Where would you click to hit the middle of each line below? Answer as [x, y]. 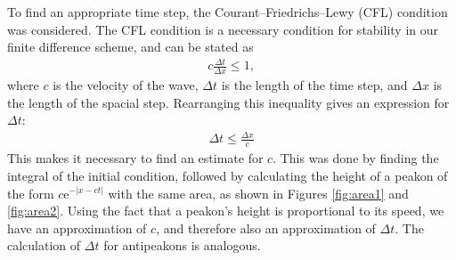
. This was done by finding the [356, 158]
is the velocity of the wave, [126, 85]
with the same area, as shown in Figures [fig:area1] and [258, 193]
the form [31, 193]
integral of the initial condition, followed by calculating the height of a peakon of [228, 175]
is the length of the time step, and [314, 85]
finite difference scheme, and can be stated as [130, 47]
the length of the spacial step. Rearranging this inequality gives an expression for [228, 102]
